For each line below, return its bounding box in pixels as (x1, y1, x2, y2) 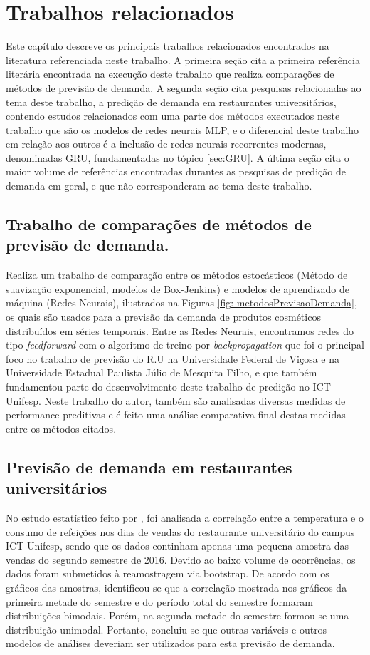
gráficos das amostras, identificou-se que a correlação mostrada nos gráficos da (6, 579, 347, 594)
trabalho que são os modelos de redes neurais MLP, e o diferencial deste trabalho (6, 122, 359, 137)
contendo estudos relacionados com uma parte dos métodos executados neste (6, 108, 340, 123)
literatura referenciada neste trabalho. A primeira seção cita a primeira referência (6, 52, 360, 67)
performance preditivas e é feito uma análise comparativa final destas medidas (6, 407, 346, 422)
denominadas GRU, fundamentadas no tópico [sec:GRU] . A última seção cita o (6, 150, 349, 165)
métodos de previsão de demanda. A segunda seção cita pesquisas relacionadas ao (6, 80, 361, 95)
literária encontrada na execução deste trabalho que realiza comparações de (6, 66, 334, 81)
